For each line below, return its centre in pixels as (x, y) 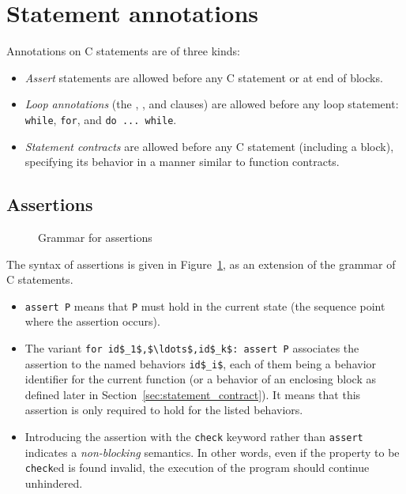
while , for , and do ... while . (101, 119)
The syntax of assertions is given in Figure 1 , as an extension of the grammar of (201, 264)
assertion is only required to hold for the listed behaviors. (164, 410)
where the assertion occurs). (92, 321)
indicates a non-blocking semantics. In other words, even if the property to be (212, 452)
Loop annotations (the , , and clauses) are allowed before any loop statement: (212, 104)
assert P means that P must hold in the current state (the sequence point (205, 305)
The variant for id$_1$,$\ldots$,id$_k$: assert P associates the (192, 347)
